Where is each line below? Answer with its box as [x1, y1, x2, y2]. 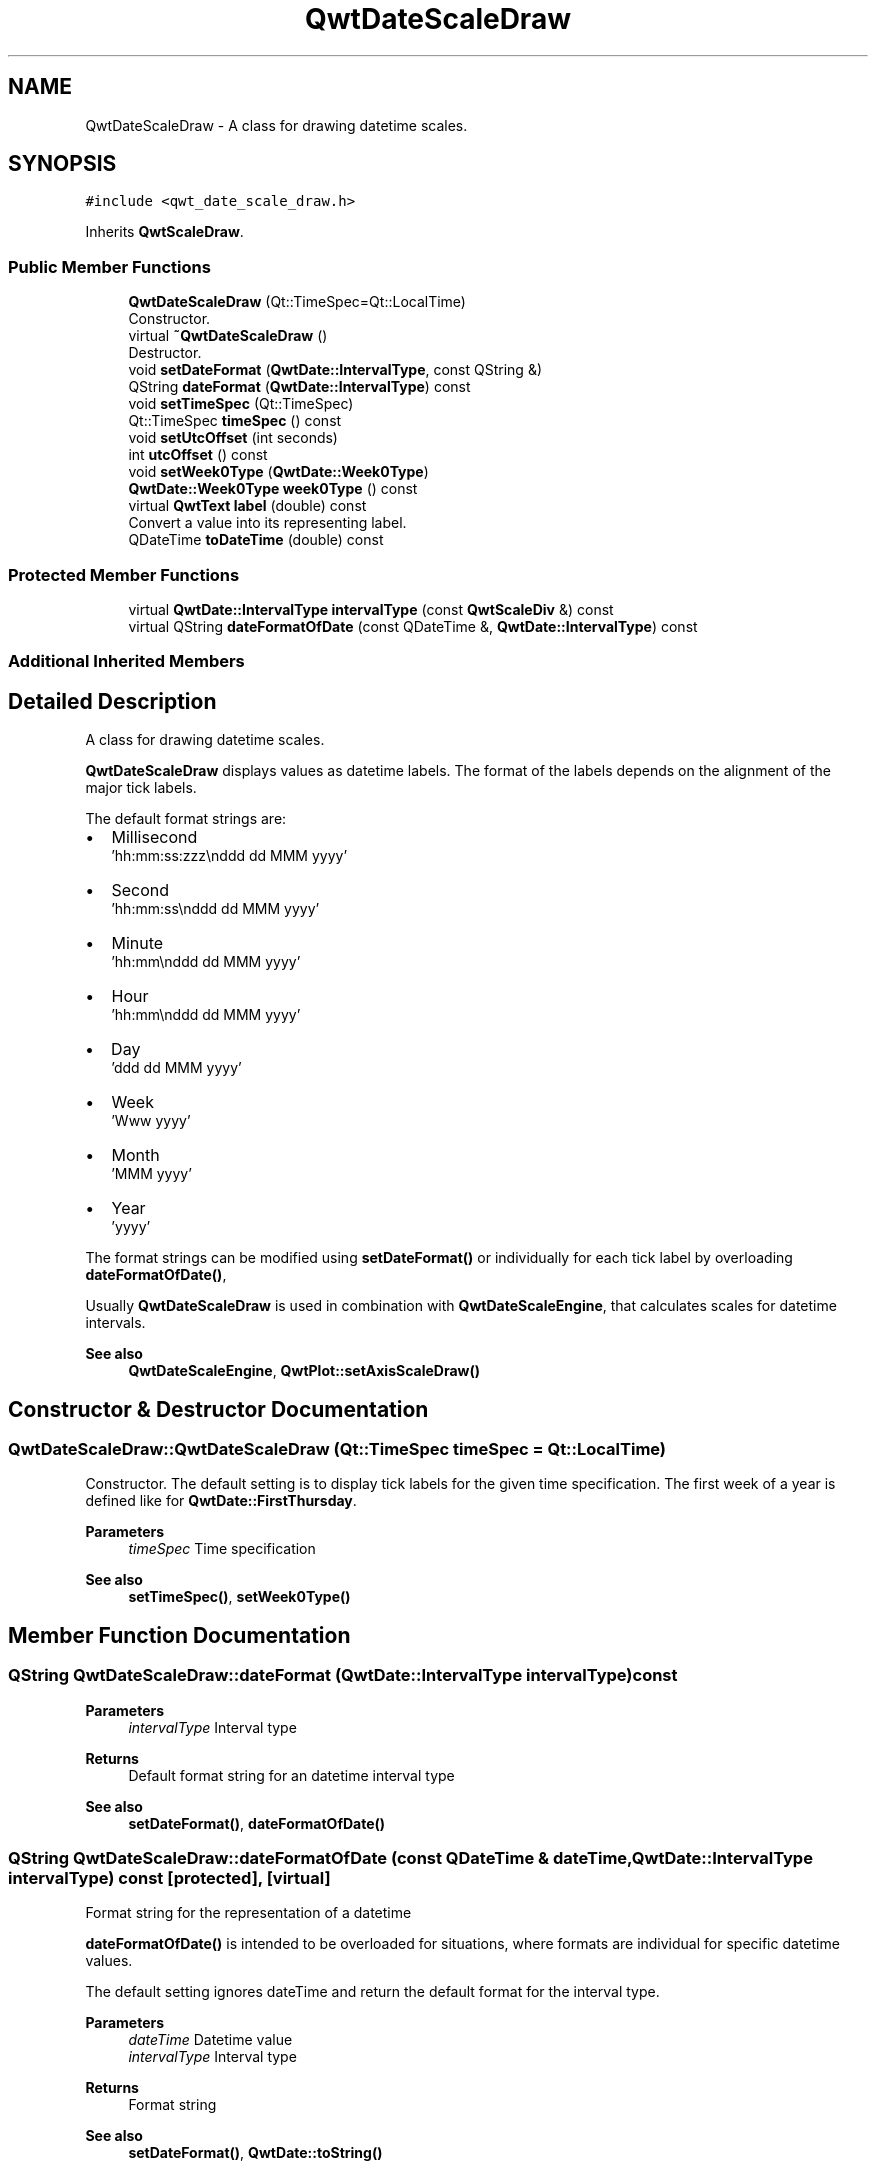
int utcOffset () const [128, 446, 268, 464]
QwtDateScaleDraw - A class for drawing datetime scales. [85, 116, 468, 134]
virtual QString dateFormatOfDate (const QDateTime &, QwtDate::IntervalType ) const [128, 617, 698, 635]
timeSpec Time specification [128, 1540, 316, 1558]
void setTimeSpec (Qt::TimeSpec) [128, 395, 354, 413]
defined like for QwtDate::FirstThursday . [85, 1492, 357, 1510]
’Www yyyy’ [111, 1112, 191, 1130]
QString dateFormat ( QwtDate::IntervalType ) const [128, 378, 471, 396]
